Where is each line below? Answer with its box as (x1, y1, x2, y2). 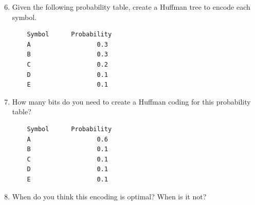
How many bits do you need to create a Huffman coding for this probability (12, 96, 251, 107)
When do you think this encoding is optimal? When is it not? (12, 191, 207, 201)
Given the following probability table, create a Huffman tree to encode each (12, 2, 250, 12)
